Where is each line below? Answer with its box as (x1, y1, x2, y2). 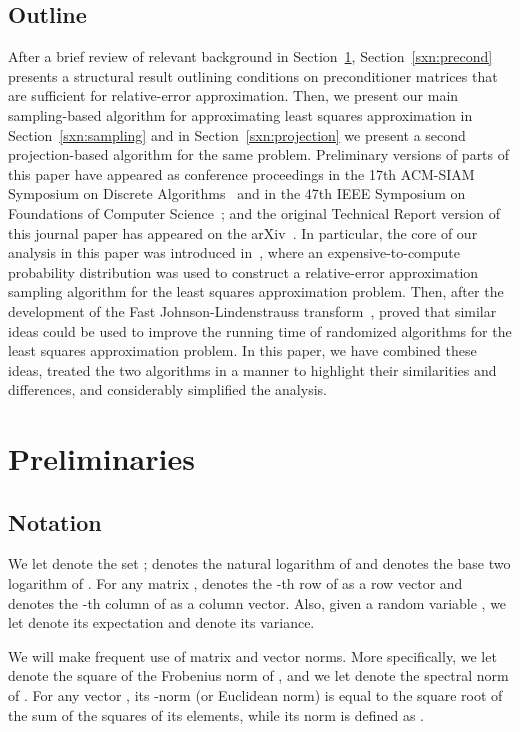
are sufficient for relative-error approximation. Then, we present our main (8, 85, 459, 106)
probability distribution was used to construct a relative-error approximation (8, 261, 479, 282)
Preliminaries (8, 438, 195, 479)
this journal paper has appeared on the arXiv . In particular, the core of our (8, 222, 478, 243)
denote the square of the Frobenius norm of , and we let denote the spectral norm (8, 665, 509, 686)
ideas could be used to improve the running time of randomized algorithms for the (8, 320, 512, 341)
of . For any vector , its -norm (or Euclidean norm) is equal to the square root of (8, 685, 503, 706)
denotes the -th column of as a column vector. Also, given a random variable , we (8, 592, 507, 613)
